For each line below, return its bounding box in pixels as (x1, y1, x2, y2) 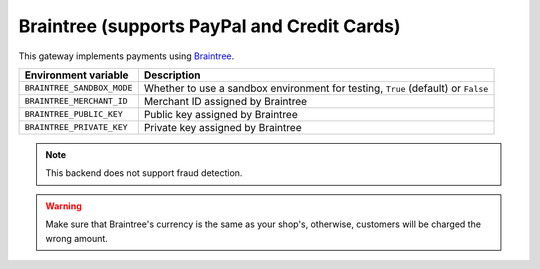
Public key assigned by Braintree (143, 107, 299, 121)
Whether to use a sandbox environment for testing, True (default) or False (143, 81, 489, 95)
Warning (45, 200, 82, 212)
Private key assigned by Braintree (143, 120, 302, 134)
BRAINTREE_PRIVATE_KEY (24, 122, 129, 133)
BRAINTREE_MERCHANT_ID (24, 96, 129, 107)
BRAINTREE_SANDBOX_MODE (24, 83, 133, 94)
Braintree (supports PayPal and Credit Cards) (18, 15, 401, 37)
